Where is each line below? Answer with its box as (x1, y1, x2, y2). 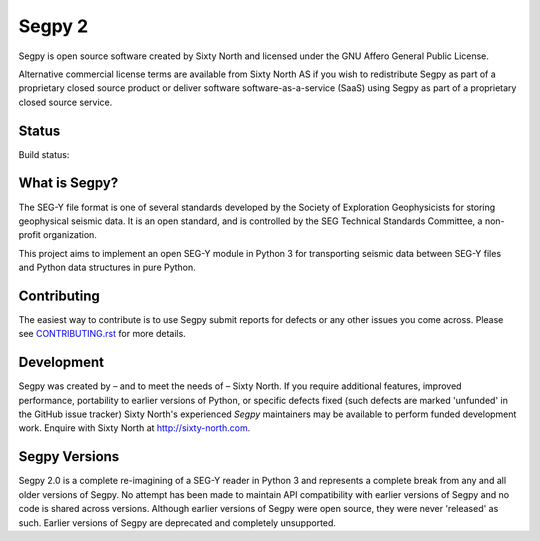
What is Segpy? (18, 175, 119, 192)
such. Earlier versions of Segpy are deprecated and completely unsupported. (18, 516, 337, 529)
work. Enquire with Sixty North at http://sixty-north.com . (18, 422, 251, 434)
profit (18, 229, 42, 241)
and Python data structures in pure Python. (18, 261, 197, 274)
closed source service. (18, 96, 113, 108)
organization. (43, 229, 97, 241)
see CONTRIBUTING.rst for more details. (18, 328, 187, 340)
